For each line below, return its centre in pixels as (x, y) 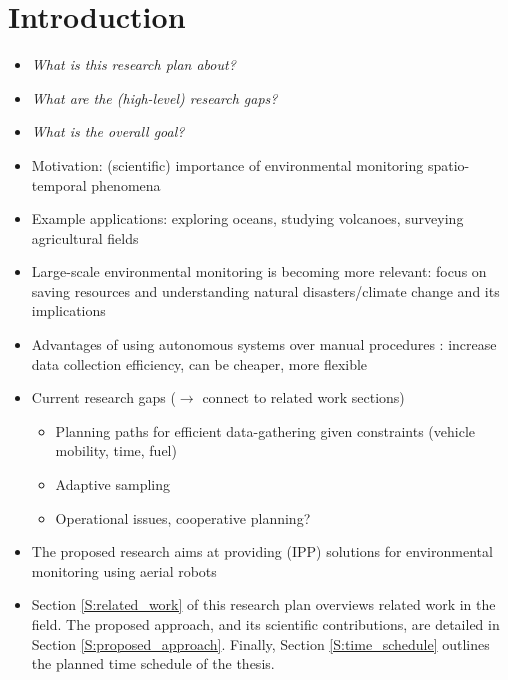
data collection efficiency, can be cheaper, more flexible (199, 363)
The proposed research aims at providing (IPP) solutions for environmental (262, 551)
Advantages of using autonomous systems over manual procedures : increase (264, 344)
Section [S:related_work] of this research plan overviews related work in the (263, 604)
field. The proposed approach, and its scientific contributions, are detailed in (265, 624)
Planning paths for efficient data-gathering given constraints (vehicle (265, 430)
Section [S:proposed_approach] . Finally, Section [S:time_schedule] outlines (260, 643)
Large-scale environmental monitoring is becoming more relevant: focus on (259, 271)
